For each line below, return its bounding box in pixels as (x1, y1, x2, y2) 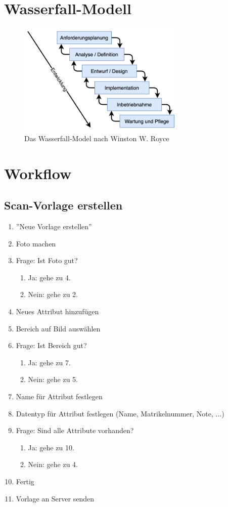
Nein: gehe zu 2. (28, 289, 78, 300)
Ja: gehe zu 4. (28, 272, 71, 282)
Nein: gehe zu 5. (28, 374, 78, 385)
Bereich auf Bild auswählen (16, 323, 101, 333)
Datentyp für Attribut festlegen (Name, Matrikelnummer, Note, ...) (16, 408, 224, 418)
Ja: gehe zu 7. (28, 357, 71, 367)
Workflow (4, 162, 72, 183)
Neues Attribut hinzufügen (16, 306, 99, 317)
